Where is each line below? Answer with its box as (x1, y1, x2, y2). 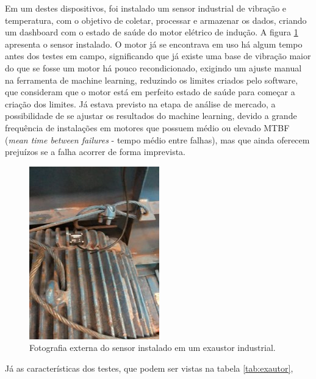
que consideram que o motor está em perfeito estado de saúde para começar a (5, 85, 295, 98)
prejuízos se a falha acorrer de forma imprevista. (5, 145, 186, 158)
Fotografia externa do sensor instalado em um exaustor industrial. (29, 341, 276, 354)
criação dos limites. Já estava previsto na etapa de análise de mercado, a (5, 97, 276, 110)
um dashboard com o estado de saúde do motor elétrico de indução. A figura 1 (5, 26, 298, 38)
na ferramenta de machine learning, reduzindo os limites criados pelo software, (5, 73, 298, 86)
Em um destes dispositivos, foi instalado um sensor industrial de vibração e (5, 2, 287, 14)
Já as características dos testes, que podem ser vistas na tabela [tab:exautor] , (5, 361, 293, 374)
